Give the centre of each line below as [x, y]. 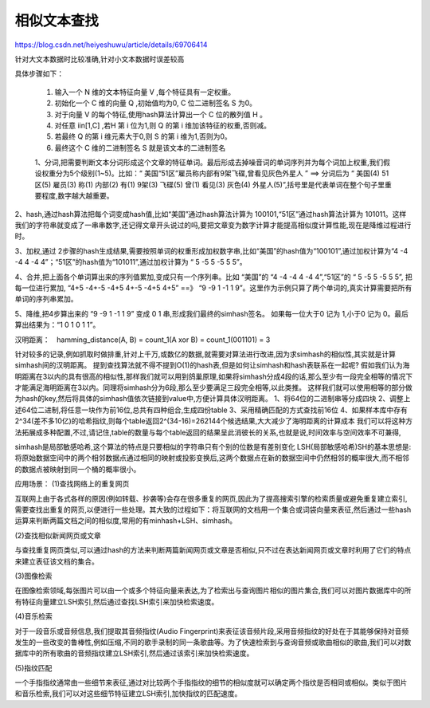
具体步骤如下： [39, 74]
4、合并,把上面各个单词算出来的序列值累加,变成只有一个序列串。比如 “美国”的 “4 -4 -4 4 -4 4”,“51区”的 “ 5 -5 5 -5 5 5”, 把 [214, 277]
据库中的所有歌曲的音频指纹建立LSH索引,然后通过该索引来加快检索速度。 [134, 653]
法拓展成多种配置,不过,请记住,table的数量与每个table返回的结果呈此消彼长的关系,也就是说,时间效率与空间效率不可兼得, [208, 432]
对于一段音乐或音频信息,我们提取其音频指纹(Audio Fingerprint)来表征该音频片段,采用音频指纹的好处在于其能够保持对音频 [212, 631]
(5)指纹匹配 [33, 668]
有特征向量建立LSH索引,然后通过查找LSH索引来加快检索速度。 [117, 601]
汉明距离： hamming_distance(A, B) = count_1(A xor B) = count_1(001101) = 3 [143, 340]
